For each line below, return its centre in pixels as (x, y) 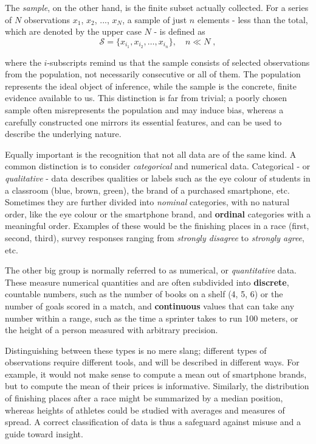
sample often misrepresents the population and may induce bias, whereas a (144, 110)
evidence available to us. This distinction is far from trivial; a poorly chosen (146, 98)
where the (23, 62)
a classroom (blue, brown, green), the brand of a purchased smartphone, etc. (147, 190)
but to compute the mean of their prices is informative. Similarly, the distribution (157, 386)
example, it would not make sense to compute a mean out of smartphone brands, (156, 374)
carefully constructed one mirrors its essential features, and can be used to (143, 122)
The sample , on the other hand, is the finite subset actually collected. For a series (157, 7)
